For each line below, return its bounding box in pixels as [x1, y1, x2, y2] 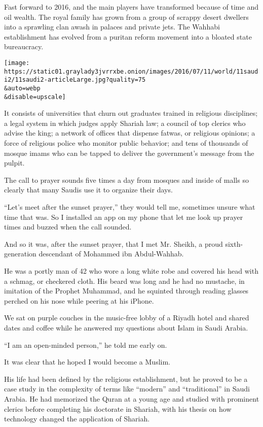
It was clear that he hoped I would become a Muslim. [4, 356, 170, 367]
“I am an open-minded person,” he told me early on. [4, 339, 167, 350]
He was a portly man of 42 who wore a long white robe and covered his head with [4, 265, 258, 276]
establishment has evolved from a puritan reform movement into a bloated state [4, 31, 252, 42]
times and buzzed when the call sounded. [4, 221, 132, 232]
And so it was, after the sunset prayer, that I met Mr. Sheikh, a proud [4, 238, 223, 249]
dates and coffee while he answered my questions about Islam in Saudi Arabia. [4, 322, 248, 333]
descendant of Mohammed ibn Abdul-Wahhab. [39, 248, 184, 259]
